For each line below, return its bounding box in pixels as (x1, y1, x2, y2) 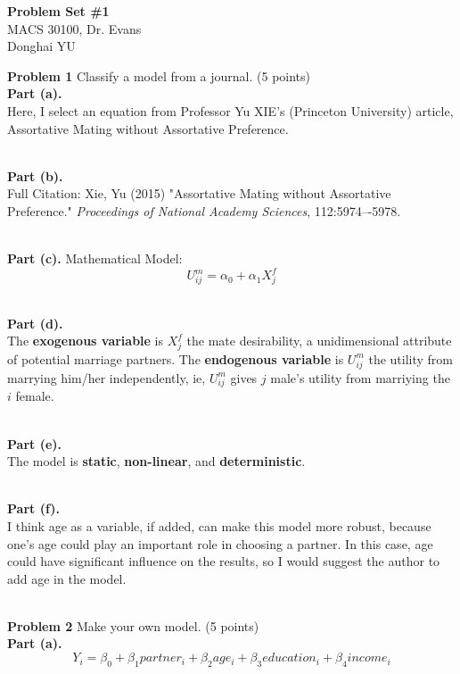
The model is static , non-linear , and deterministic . (7, 452, 306, 470)
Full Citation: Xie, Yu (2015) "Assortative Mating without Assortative (7, 184, 391, 203)
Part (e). (7, 434, 62, 453)
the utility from (368, 349, 453, 368)
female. (15, 387, 54, 405)
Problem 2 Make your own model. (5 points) (7, 616, 259, 635)
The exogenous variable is (7, 331, 164, 350)
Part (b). (7, 166, 63, 185)
